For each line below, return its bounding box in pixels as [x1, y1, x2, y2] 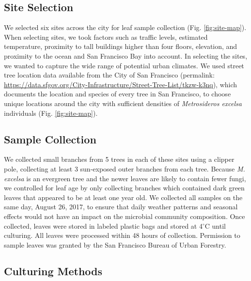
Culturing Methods [4, 263, 103, 278]
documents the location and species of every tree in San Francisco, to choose [4, 89, 231, 99]
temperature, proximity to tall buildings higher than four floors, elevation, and [4, 41, 237, 51]
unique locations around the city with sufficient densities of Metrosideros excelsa [4, 98, 242, 108]
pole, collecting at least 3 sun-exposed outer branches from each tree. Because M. [4, 163, 245, 173]
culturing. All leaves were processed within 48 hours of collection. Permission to [4, 230, 240, 240]
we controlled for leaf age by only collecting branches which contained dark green [4, 183, 245, 193]
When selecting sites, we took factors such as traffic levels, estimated [4, 31, 208, 42]
